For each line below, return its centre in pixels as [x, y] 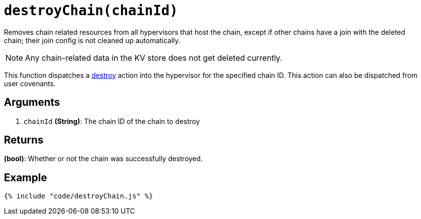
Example [26, 177]
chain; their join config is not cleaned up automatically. [92, 40]
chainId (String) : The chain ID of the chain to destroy [112, 121]
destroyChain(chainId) [91, 11]
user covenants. [30, 83]
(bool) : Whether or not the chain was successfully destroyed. [103, 159]
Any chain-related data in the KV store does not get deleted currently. [154, 58]
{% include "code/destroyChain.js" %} [79, 196]
